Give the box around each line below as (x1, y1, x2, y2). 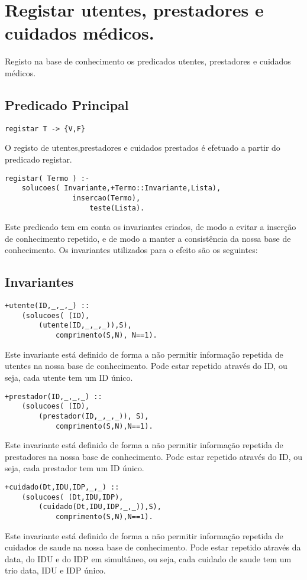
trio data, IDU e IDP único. (5, 564, 106, 576)
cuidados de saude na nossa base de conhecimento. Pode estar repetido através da (5, 541, 301, 553)
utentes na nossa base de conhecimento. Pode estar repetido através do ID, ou (5, 359, 287, 372)
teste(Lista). (89, 203, 145, 212)
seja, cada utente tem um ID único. (5, 371, 133, 383)
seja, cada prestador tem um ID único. (5, 462, 144, 474)
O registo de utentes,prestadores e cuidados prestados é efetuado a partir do (5, 141, 280, 154)
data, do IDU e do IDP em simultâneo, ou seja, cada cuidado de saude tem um (5, 552, 292, 565)
